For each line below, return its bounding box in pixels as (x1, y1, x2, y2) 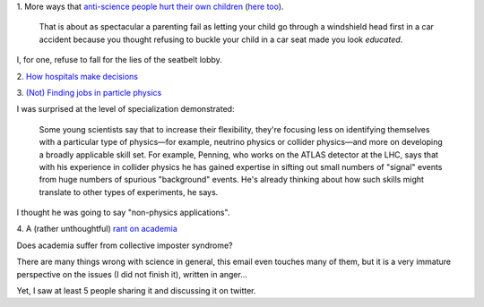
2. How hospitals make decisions (16, 71, 139, 81)
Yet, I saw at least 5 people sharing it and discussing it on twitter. (16, 286, 256, 296)
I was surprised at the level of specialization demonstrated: (16, 104, 235, 115)
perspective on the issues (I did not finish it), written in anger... (16, 269, 248, 279)
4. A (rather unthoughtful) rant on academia (16, 224, 178, 235)
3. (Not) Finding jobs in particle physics (16, 87, 162, 98)
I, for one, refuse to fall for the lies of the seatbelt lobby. (16, 55, 223, 65)
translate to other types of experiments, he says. (39, 186, 219, 197)
